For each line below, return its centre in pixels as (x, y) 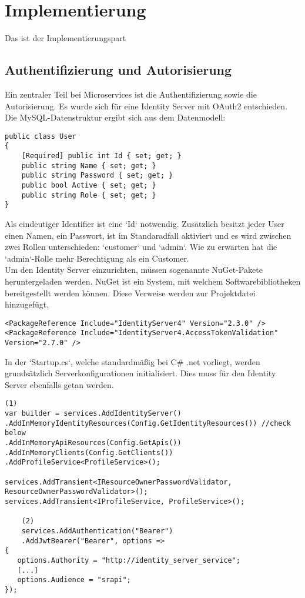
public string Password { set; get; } (97, 176)
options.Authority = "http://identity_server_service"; (129, 560)
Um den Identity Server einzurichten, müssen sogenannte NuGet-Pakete (134, 270)
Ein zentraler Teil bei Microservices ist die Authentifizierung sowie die (131, 94)
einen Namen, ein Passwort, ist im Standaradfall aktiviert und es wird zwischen (148, 235)
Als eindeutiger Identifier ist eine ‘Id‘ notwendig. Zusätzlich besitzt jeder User (145, 223)
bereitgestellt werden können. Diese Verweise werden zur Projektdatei (130, 293)
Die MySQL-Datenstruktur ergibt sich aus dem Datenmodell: (115, 117)
